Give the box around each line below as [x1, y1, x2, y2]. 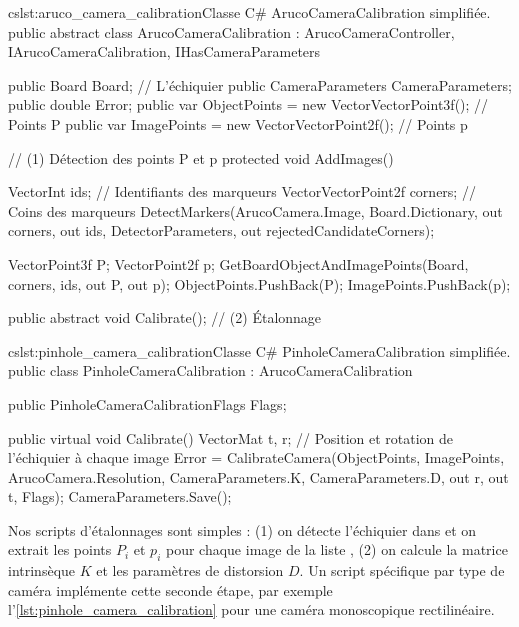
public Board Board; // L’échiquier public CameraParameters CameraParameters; [8, 74, 512, 95]
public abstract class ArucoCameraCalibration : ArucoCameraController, [8, 21, 455, 42]
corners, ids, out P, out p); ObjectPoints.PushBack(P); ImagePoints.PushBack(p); [8, 273, 511, 294]
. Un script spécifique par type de [299, 560, 505, 581]
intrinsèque [8, 560, 76, 581]
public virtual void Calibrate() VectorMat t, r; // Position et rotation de [8, 427, 454, 448]
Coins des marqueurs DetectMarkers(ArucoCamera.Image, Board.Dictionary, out [8, 200, 503, 221]
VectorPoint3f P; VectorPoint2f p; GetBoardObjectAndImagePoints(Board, [8, 253, 469, 274]
